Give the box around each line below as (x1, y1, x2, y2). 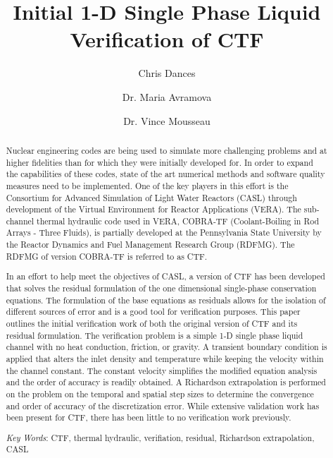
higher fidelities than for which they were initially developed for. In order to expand (6, 156, 313, 168)
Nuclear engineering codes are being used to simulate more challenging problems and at (6, 144, 327, 156)
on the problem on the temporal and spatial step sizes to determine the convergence (6, 387, 314, 399)
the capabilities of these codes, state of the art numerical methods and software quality (6, 168, 325, 180)
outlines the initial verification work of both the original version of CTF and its (6, 317, 298, 329)
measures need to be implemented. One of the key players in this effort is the (6, 179, 289, 191)
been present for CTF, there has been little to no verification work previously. (6, 411, 291, 423)
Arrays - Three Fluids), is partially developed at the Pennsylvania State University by (6, 227, 322, 239)
